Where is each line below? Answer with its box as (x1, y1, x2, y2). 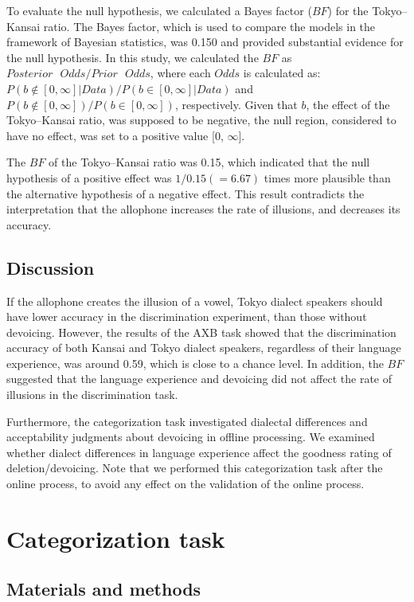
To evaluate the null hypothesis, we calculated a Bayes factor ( (6, 2, 312, 18)
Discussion (6, 255, 95, 279)
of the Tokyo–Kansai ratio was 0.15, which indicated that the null (49, 154, 370, 170)
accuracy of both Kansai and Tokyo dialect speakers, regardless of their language (6, 339, 401, 356)
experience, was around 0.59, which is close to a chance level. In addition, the (6, 354, 384, 371)
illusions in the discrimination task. (6, 386, 178, 403)
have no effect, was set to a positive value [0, (6, 127, 224, 143)
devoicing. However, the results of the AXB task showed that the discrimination (6, 323, 396, 340)
